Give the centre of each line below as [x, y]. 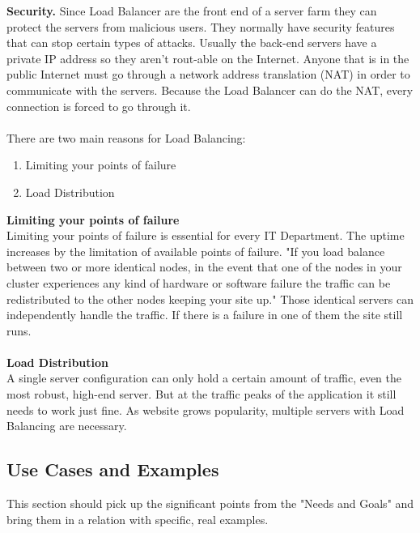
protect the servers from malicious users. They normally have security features [201, 26]
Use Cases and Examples [113, 469]
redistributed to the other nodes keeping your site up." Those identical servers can [210, 298]
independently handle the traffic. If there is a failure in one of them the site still [205, 315]
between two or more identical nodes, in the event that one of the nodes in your [204, 267]
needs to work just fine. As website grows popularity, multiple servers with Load [206, 409]
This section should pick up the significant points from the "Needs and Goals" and [210, 503]
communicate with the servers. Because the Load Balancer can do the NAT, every [210, 90]
